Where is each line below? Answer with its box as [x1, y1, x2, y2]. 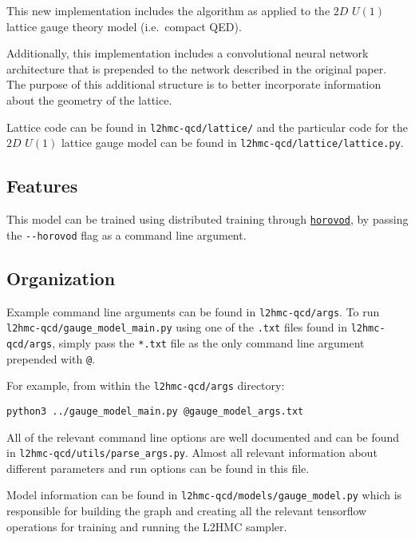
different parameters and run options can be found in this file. [6, 459, 310, 476]
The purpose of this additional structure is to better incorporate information [6, 76, 381, 93]
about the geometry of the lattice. [6, 91, 172, 108]
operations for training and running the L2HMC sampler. [6, 518, 287, 534]
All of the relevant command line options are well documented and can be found [6, 428, 400, 445]
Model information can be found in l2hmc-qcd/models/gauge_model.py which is [6, 486, 402, 503]
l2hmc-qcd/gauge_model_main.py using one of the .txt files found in [6, 319, 347, 336]
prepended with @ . [6, 350, 96, 367]
